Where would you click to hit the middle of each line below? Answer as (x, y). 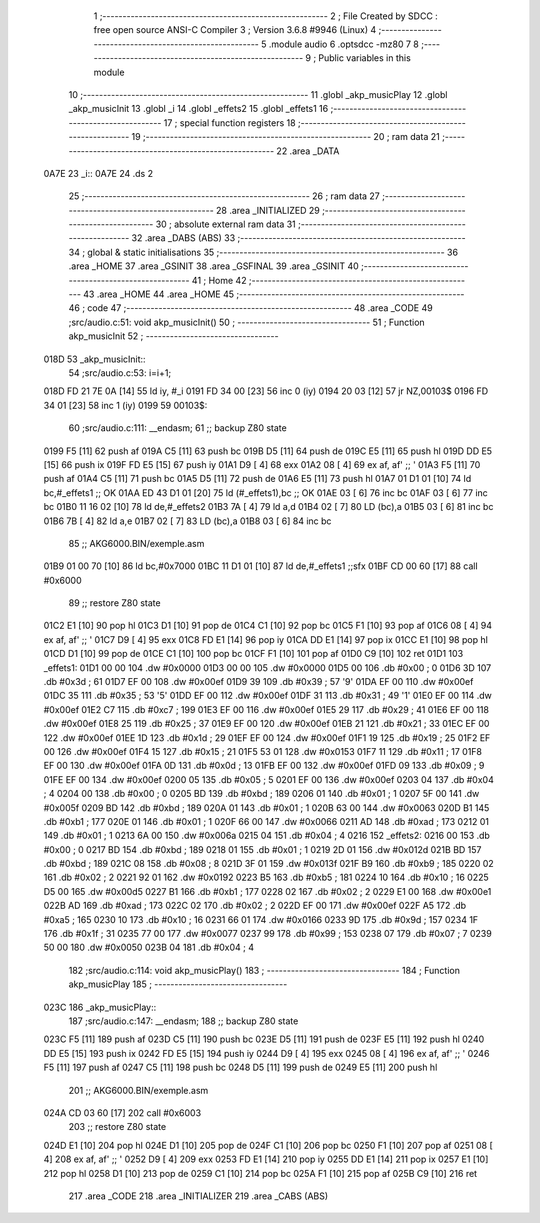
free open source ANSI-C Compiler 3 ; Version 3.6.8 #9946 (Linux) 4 (235, 30)
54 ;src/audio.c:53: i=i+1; (120, 372)
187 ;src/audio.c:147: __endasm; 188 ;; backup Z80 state (183, 1021)
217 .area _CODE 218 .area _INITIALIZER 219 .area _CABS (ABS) (198, 1196)
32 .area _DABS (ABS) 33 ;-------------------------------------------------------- (298, 238)
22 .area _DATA (308, 151)
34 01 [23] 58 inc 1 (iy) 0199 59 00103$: (125, 405)
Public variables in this (365, 58)
